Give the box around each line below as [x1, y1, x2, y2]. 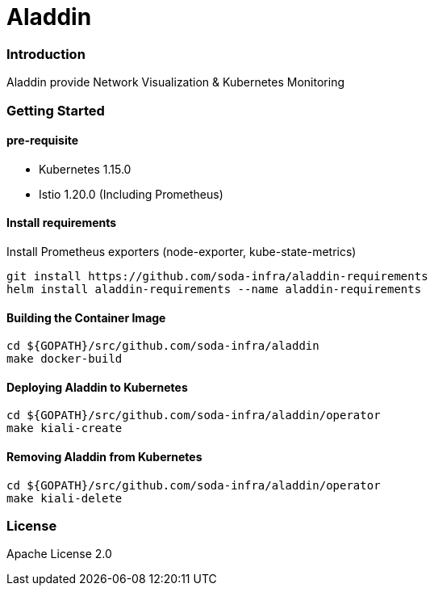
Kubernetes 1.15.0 [39, 162, 131, 176]
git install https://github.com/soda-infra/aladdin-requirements [6, 269, 428, 283]
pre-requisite [6, 133, 79, 148]
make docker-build [6, 352, 123, 366]
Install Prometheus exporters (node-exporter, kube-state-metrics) [6, 244, 357, 258]
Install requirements [6, 216, 117, 230]
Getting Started [6, 102, 105, 119]
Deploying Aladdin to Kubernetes [6, 380, 188, 394]
